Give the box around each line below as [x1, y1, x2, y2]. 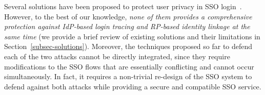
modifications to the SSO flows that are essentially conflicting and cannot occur [4, 61, 254, 72]
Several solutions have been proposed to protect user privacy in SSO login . [4, 1, 242, 11]
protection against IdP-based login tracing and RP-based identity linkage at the [4, 21, 250, 32]
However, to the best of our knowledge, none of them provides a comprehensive [4, 11, 252, 21]
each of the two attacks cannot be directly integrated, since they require [4, 51, 230, 61]
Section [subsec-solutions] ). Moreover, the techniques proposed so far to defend [4, 41, 253, 52]
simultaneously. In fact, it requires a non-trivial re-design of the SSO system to [4, 71, 252, 82]
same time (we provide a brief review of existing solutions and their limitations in [4, 31, 260, 41]
